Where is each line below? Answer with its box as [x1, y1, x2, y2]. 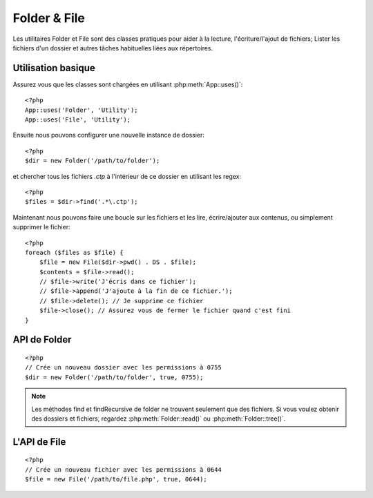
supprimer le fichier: [12, 223, 70, 231]
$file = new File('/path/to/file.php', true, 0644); [25, 475, 207, 483]
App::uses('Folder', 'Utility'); [25, 106, 138, 114]
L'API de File [12, 436, 66, 448]
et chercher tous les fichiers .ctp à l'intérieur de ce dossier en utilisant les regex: [12, 172, 242, 180]
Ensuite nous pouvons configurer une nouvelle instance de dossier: [12, 131, 205, 140]
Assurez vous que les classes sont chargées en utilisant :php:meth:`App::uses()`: [12, 80, 243, 88]
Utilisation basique [12, 62, 96, 74]
